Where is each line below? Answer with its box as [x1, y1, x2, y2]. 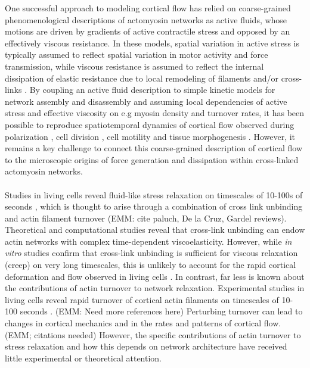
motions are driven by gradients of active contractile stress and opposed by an [5, 25, 290, 38]
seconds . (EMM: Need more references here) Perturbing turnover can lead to [20, 305, 303, 317]
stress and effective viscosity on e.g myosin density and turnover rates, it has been [5, 107, 305, 119]
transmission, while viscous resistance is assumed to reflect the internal [5, 60, 264, 72]
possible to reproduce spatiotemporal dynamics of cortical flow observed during [5, 118, 294, 130]
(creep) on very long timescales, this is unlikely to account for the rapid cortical [5, 258, 296, 271]
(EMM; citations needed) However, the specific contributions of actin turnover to [5, 328, 301, 341]
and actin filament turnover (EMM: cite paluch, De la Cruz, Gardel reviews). [5, 211, 287, 224]
